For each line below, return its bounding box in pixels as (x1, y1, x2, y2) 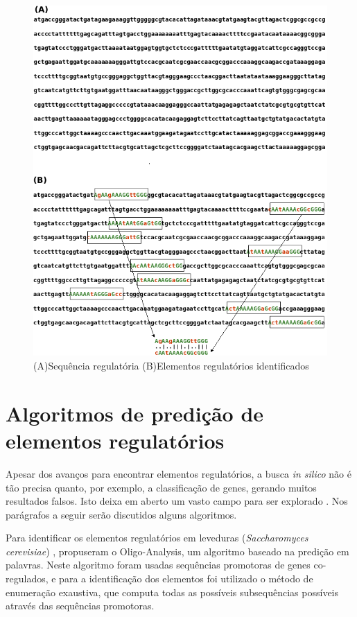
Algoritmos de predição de (6, 399, 264, 427)
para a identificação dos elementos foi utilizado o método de (59, 571, 313, 586)
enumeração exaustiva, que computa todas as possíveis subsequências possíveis (6, 584, 339, 599)
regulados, (6, 571, 49, 586)
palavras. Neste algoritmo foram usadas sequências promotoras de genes (6, 557, 311, 572)
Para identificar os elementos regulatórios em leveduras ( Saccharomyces (6, 530, 308, 545)
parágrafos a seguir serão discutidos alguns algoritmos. (6, 507, 237, 521)
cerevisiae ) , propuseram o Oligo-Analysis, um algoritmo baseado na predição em (6, 544, 349, 558)
